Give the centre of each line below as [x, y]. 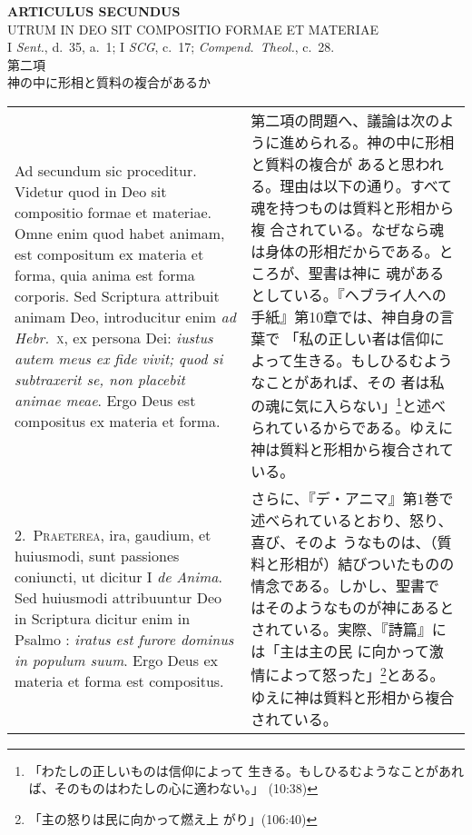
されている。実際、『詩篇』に [349, 630]
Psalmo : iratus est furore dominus [124, 640]
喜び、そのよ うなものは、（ [344, 542]
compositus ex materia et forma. [118, 421]
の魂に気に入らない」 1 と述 [341, 404]
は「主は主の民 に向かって [340, 651]
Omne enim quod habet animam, [120, 233]
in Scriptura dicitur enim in [103, 619]
